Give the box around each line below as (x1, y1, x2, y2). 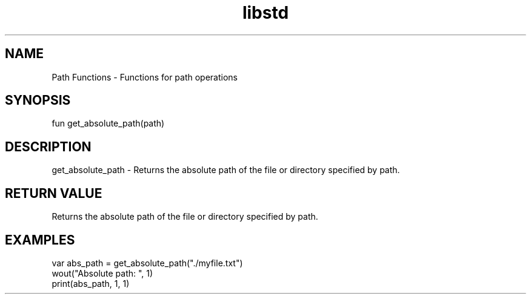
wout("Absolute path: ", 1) (52, 268, 153, 278)
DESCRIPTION (5, 139, 92, 154)
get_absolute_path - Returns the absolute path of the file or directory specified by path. (52, 165, 400, 176)
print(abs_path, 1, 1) (52, 278, 130, 289)
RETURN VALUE (5, 185, 102, 201)
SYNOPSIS (5, 93, 71, 108)
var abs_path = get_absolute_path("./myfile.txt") (52, 257, 243, 268)
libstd (242, 2, 289, 23)
